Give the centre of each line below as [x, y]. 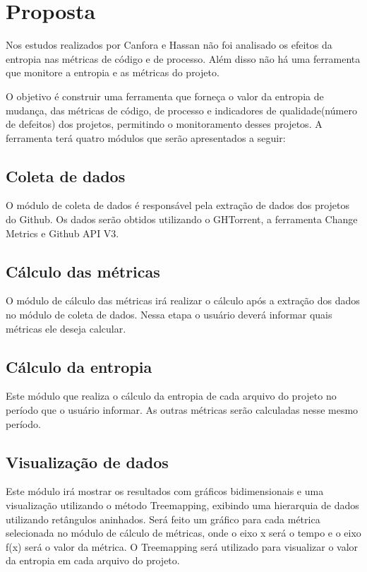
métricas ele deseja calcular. [66, 328]
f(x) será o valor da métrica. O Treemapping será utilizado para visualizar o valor [182, 546]
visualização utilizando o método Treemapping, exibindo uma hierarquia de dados [182, 505]
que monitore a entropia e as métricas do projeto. [113, 72]
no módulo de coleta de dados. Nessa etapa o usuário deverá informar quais [169, 315]
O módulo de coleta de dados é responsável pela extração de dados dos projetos [178, 205]
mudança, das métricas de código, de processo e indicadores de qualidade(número [181, 110]
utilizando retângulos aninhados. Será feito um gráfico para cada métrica [163, 519]
